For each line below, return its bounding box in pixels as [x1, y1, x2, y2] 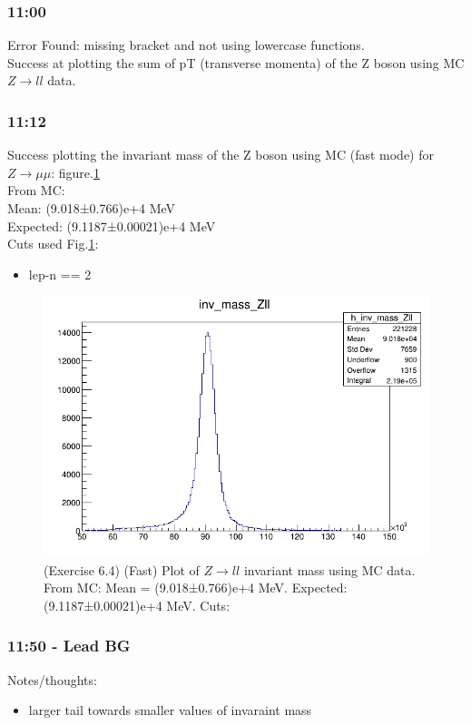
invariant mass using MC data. [243, 560, 416, 579]
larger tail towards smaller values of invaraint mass [28, 701, 312, 720]
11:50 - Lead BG [7, 634, 131, 657]
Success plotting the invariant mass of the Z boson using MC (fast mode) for [7, 145, 434, 164]
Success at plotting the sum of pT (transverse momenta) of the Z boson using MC [7, 53, 465, 72]
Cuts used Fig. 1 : [7, 234, 99, 253]
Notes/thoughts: [7, 670, 97, 689]
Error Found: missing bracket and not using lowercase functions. [7, 35, 365, 54]
